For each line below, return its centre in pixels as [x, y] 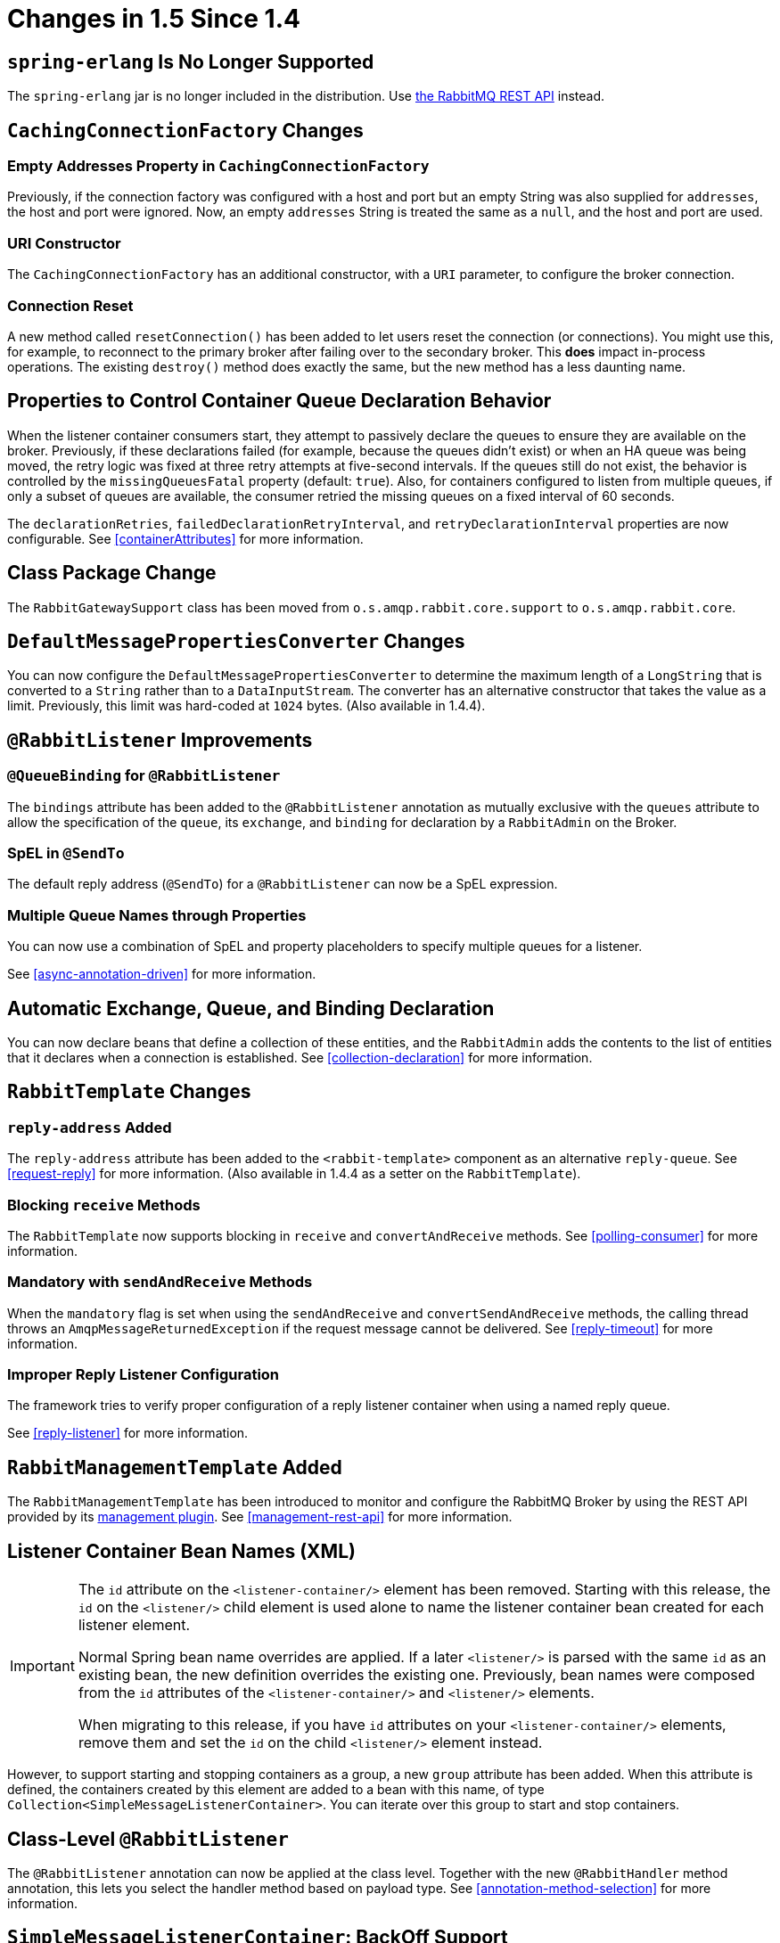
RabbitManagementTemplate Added [175, 1467]
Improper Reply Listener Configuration [144, 1375]
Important [42, 1666]
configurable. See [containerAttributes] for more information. [185, 538]
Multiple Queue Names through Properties [157, 915]
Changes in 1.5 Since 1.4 [154, 19]
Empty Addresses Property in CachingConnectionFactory [218, 166]
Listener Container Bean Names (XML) [181, 1551]
